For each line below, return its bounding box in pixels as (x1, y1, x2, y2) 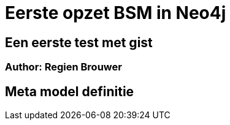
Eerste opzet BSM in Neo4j (5, 2, 226, 23)
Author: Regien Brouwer (5, 61, 122, 74)
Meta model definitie (5, 83, 134, 99)
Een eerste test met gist (5, 34, 153, 50)
